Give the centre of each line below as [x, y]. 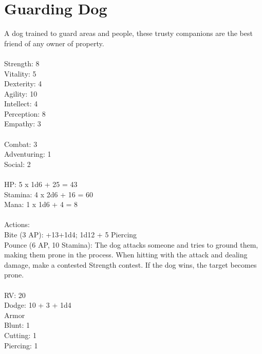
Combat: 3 [21, 144]
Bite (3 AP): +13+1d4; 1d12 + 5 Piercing [71, 234]
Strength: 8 [22, 63]
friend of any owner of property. [54, 43]
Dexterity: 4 [23, 83]
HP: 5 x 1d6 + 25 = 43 [41, 184]
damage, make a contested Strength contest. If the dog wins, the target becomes [130, 264]
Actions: [17, 224]
